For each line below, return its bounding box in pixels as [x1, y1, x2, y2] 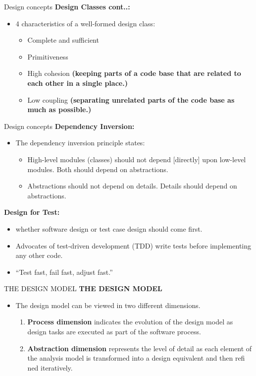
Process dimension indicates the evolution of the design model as [27, 316, 233, 327]
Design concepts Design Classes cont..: [4, 1, 130, 11]
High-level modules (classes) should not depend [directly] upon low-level [27, 154, 246, 164]
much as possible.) [27, 104, 92, 115]
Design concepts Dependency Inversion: [4, 121, 135, 131]
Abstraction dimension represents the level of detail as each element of [27, 343, 252, 353]
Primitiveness [27, 51, 68, 62]
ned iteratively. [27, 362, 73, 373]
